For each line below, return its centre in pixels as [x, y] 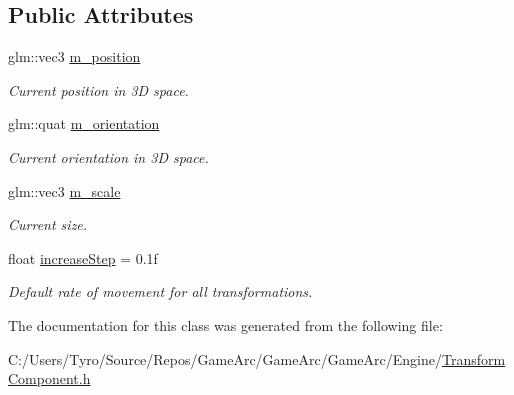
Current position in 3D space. [98, 89]
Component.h [49, 378]
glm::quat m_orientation [84, 123]
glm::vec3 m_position [74, 56]
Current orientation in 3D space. [108, 156]
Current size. [48, 224]
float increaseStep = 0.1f [83, 257]
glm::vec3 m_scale [64, 190]
